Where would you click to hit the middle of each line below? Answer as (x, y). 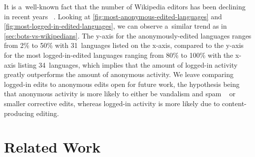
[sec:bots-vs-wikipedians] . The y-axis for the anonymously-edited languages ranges (128, 35)
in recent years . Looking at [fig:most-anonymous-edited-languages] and (113, 16)
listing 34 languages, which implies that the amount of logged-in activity (128, 64)
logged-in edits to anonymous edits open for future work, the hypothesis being (122, 84)
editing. (48, 113)
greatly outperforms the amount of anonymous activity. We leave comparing (119, 74)
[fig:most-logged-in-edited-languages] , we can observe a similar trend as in (115, 26)
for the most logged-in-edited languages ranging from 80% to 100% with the (119, 55)
